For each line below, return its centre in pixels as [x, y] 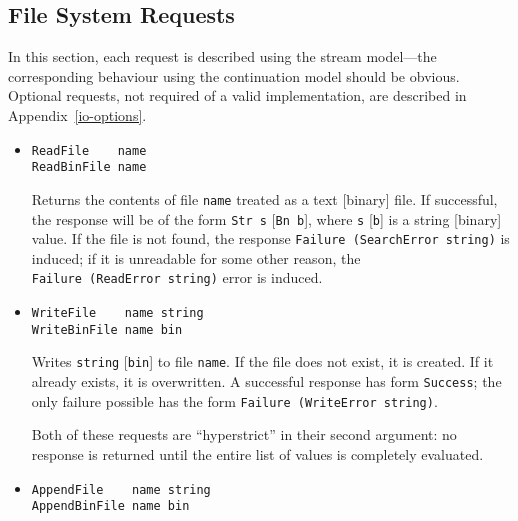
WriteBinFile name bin [107, 329]
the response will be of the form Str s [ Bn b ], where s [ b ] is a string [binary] [266, 218]
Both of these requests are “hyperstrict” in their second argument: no [244, 434]
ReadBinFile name [89, 167]
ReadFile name [89, 150]
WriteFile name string [117, 313]
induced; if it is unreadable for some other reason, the [196, 257]
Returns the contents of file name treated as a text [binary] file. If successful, [264, 198]
